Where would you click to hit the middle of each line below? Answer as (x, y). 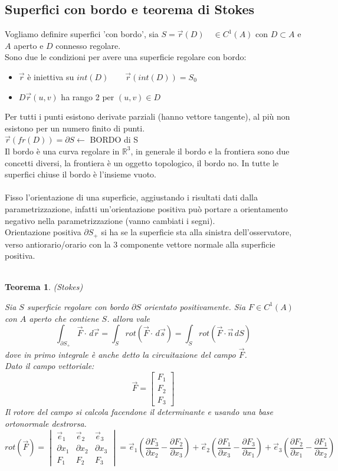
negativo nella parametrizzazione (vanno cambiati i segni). (110, 220)
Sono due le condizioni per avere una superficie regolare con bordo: (126, 57)
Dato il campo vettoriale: (50, 366)
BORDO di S (114, 139)
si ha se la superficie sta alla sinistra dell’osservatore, (196, 232)
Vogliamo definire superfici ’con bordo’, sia (82, 34)
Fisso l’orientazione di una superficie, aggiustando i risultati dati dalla (131, 197)
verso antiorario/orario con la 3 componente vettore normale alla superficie (140, 244)
